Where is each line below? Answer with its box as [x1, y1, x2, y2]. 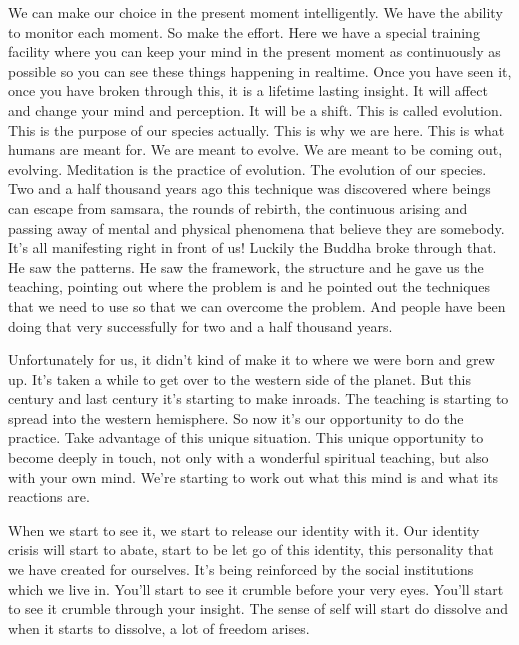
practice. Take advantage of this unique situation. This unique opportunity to [8, 427, 484, 448]
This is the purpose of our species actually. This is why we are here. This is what [8, 119, 505, 140]
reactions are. [8, 486, 90, 507]
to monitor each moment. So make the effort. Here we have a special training [8, 21, 480, 42]
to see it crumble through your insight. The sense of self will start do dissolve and [8, 598, 509, 619]
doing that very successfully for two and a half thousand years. [8, 315, 393, 336]
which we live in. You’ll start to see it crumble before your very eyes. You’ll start [8, 578, 504, 599]
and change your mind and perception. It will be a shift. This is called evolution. [8, 99, 503, 120]
